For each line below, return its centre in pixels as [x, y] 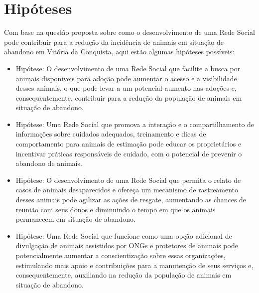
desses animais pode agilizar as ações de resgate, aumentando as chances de [131, 200]
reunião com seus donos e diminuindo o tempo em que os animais [116, 209]
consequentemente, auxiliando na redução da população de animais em [124, 275]
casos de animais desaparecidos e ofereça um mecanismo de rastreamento [127, 190]
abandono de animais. [49, 163]
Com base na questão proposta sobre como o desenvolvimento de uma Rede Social [129, 32]
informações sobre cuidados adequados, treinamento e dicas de [111, 134]
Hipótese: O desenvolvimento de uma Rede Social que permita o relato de [128, 180]
